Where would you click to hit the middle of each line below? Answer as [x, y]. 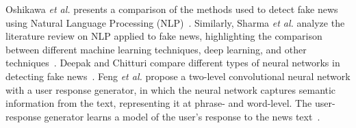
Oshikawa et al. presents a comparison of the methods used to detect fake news [172, 9]
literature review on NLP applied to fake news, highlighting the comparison [164, 36]
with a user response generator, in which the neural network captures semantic [171, 89]
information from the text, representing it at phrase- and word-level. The [159, 103]
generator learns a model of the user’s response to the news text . [182, 116]
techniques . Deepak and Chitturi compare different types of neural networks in [173, 63]
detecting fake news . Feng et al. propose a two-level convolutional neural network [178, 76]
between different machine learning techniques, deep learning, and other [156, 49]
